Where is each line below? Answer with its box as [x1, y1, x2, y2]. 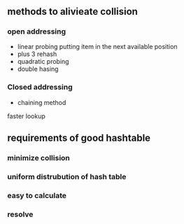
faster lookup [7, 111, 45, 120]
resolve [7, 209, 34, 219]
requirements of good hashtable [7, 132, 151, 144]
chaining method [17, 98, 66, 106]
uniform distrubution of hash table [7, 172, 127, 182]
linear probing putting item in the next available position [17, 43, 178, 51]
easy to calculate [7, 190, 67, 200]
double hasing [17, 65, 59, 73]
